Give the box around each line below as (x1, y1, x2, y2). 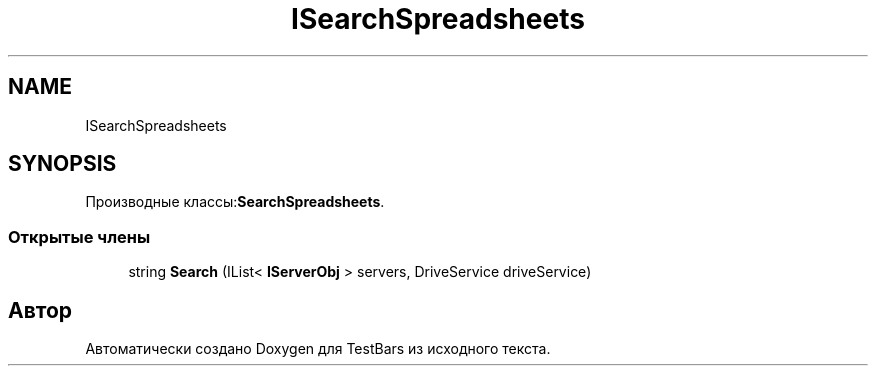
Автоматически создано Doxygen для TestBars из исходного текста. (85, 340, 551, 358)
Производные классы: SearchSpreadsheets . (85, 193, 385, 211)
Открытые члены (8, 226, 151, 247)
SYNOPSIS (8, 151, 117, 177)
